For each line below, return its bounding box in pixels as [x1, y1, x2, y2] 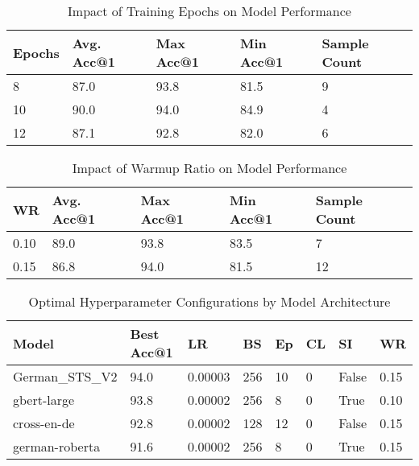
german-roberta [13, 437, 101, 456]
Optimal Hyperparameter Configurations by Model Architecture [28, 292, 391, 311]
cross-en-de [13, 414, 75, 432]
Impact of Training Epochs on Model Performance [68, 2, 351, 20]
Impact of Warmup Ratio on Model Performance [72, 159, 347, 177]
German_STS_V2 [13, 367, 118, 386]
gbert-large [13, 390, 75, 409]
